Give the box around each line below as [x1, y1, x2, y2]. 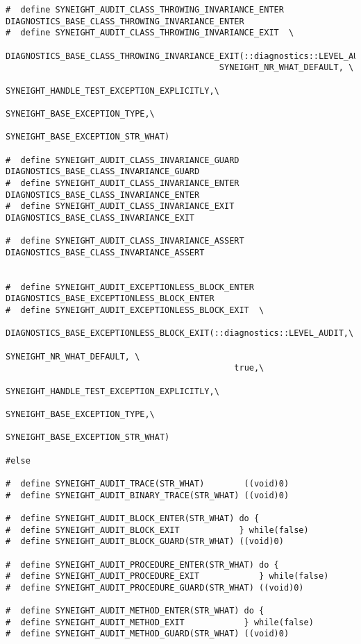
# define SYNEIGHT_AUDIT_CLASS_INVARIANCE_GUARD [6, 155, 240, 165]
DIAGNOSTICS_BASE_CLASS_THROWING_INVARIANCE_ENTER [6, 16, 244, 26]
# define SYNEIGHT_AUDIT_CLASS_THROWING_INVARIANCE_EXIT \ [6, 28, 294, 38]
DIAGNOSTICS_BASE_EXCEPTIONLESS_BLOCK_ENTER [6, 294, 215, 304]
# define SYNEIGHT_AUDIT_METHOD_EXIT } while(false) [6, 617, 314, 627]
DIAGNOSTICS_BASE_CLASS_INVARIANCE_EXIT [6, 212, 195, 223]
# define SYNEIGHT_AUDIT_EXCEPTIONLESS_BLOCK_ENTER [6, 282, 254, 292]
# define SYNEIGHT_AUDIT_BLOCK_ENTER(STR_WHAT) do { [6, 513, 260, 523]
